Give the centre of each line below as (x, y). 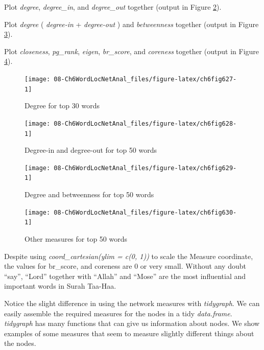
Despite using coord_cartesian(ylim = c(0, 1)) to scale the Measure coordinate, (129, 256)
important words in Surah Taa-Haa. (60, 286)
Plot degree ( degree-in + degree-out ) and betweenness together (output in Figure (131, 24)
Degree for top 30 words (62, 106)
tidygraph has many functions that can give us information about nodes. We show (132, 323)
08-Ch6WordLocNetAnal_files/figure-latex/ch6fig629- (145, 168)
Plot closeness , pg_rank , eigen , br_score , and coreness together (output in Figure (132, 51)
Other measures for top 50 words (76, 239)
